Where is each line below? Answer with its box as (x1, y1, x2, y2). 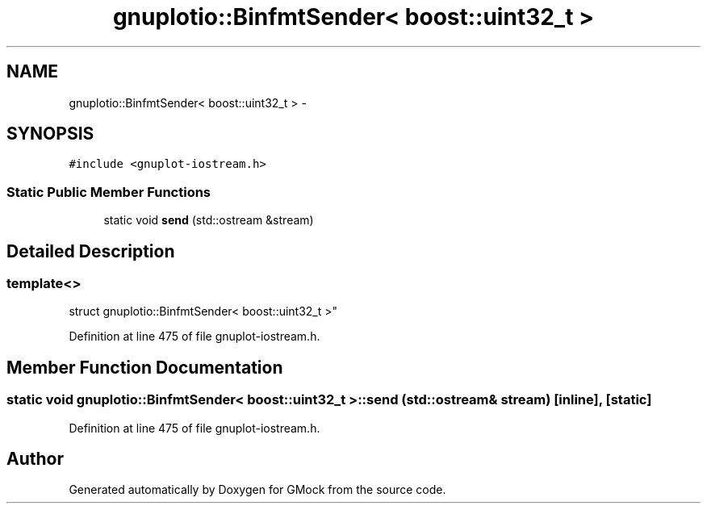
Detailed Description (6, 240, 175, 261)
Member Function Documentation (6, 357, 283, 378)
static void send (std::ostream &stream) (103, 213, 314, 228)
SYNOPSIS (6, 123, 94, 144)
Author (6, 449, 64, 470)
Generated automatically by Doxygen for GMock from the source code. (69, 483, 446, 497)
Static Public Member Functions (6, 183, 211, 200)
